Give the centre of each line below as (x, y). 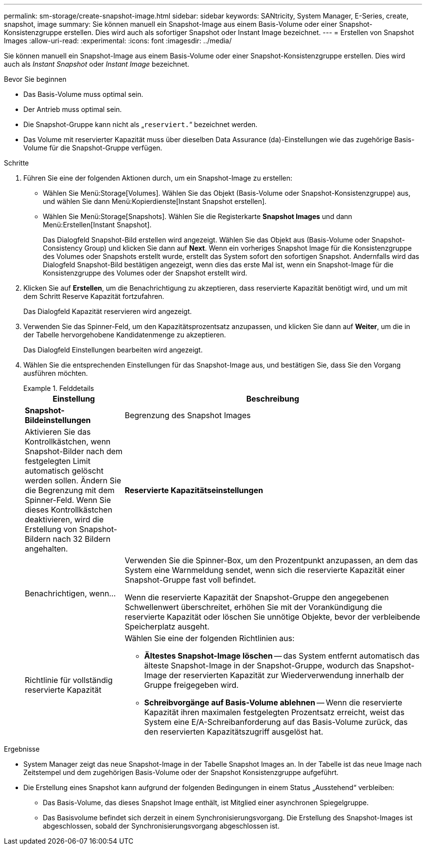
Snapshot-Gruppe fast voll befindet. (190, 580)
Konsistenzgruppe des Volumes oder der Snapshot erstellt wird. (145, 273)
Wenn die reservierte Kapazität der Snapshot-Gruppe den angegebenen (257, 597)
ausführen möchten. (56, 373)
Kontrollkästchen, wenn (68, 442)
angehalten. (46, 549)
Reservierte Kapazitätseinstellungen (194, 490)
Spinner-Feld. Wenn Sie (68, 500)
